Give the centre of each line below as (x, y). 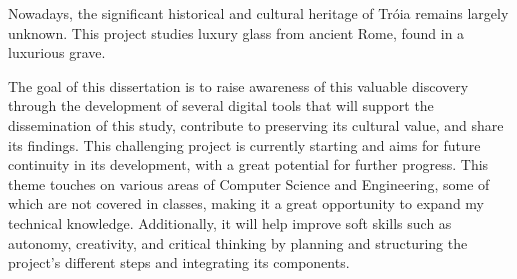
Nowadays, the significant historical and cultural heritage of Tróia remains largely (258, 13)
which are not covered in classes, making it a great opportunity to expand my (246, 203)
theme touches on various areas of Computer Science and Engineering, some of (249, 183)
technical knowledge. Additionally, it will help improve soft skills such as (230, 222)
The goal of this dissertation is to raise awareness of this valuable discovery (238, 85)
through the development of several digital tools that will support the (221, 105)
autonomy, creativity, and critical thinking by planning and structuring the (238, 242)
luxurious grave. (57, 52)
